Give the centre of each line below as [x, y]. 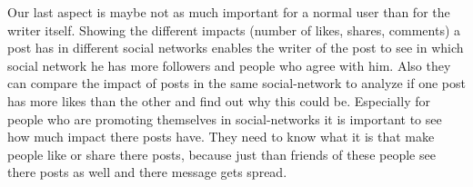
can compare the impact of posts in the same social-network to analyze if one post [237, 83]
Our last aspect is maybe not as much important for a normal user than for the [229, 12]
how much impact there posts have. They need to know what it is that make [221, 137]
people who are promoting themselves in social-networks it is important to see [225, 118]
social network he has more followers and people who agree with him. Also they [229, 65]
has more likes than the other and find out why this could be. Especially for [219, 100]
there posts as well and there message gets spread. [147, 172]
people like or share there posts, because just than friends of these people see [221, 154]
